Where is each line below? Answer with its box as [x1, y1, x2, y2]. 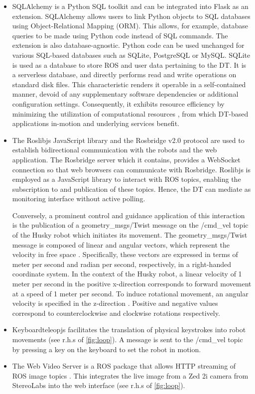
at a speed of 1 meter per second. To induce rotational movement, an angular [12, 288, 249, 298]
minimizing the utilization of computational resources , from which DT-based [12, 108, 249, 119]
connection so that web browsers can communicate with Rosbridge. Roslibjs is [12, 164, 251, 174]
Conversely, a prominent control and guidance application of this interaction [12, 210, 245, 220]
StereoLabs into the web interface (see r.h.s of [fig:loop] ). [12, 380, 185, 391]
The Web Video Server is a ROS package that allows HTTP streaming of [12, 361, 236, 371]
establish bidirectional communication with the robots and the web [12, 144, 217, 155]
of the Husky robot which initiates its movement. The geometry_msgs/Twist [12, 230, 248, 240]
